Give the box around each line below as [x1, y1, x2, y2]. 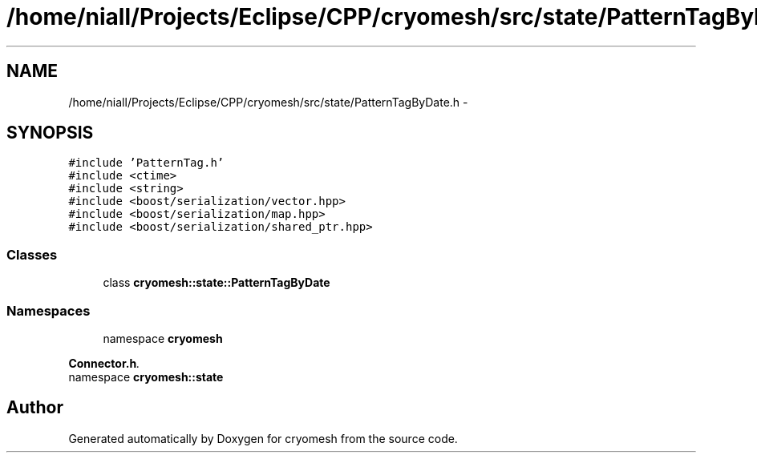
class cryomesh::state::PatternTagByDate [103, 276, 330, 290]
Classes [6, 246, 58, 263]
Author [6, 397, 63, 418]
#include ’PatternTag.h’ [68, 156, 225, 170]
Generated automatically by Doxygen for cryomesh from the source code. [68, 431, 458, 445]
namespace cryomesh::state [68, 369, 224, 384]
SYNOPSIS [6, 123, 94, 143]
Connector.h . [68, 356, 140, 370]
